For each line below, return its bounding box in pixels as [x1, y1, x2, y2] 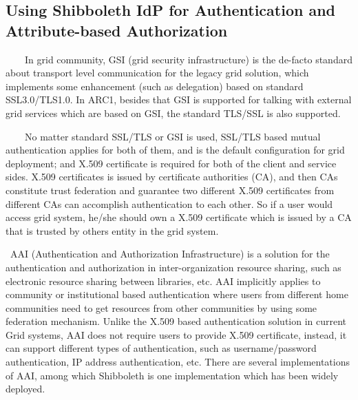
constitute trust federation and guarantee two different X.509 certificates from [6, 182, 335, 197]
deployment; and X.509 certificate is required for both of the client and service [6, 156, 337, 170]
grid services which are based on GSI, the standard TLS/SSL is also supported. [6, 105, 341, 120]
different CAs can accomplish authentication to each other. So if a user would [6, 196, 333, 211]
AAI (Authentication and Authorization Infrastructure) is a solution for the [10, 246, 330, 261]
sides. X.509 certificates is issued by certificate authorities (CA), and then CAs [6, 169, 338, 184]
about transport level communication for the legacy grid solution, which [6, 65, 309, 80]
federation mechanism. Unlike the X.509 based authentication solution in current [6, 314, 347, 328]
